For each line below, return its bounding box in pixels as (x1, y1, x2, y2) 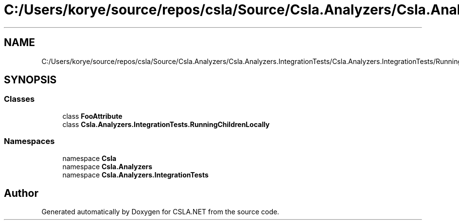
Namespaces (4, 136, 55, 146)
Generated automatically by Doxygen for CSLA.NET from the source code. (41, 208, 280, 216)
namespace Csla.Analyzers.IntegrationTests (62, 170, 209, 179)
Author (4, 187, 38, 199)
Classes (4, 94, 35, 104)
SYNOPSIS (4, 74, 57, 86)
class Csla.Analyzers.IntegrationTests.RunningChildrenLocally (62, 120, 270, 128)
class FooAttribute (62, 112, 123, 120)
